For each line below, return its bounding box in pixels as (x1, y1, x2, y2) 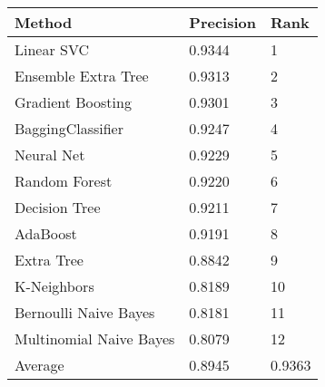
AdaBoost (15, 223, 77, 244)
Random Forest (15, 170, 113, 191)
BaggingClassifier (15, 118, 124, 139)
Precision (189, 12, 256, 33)
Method (15, 12, 73, 33)
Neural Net (15, 144, 85, 165)
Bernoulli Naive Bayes (15, 302, 155, 323)
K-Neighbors (15, 276, 94, 296)
